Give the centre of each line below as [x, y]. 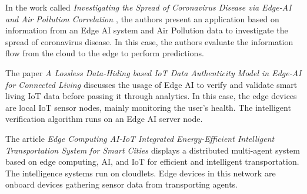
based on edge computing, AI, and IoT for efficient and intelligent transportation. [152, 161]
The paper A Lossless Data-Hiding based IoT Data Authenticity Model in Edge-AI [153, 72]
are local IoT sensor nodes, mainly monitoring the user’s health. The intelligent [148, 107]
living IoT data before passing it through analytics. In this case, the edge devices [151, 96]
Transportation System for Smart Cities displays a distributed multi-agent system [153, 150]
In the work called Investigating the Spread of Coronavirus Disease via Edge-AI [149, 7]
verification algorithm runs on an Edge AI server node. [104, 119]
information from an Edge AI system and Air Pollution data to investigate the [147, 30]
